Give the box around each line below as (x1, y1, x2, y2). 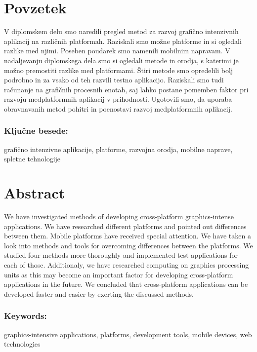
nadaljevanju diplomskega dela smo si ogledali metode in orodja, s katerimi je (4, 55, 239, 65)
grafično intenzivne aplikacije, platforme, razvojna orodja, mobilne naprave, (4, 144, 233, 154)
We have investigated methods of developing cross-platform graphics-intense (4, 211, 234, 221)
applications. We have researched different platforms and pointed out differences (4, 221, 247, 231)
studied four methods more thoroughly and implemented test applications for (4, 250, 238, 260)
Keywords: (4, 310, 47, 322)
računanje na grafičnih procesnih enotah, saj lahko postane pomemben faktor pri (4, 84, 249, 94)
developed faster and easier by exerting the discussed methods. (4, 288, 194, 299)
